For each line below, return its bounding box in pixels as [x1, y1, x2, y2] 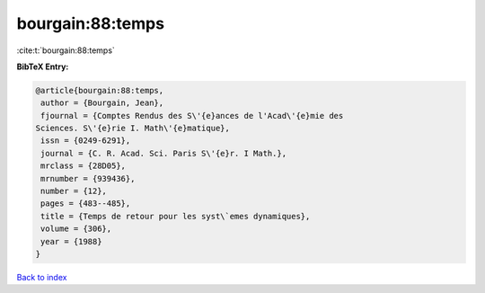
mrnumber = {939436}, [40, 173, 136, 183]
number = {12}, [40, 186, 108, 197]
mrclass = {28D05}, [40, 161, 126, 171]
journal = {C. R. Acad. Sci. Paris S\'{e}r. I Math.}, [40, 148, 287, 158]
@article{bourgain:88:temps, [35, 85, 164, 95]
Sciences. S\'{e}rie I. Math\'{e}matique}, [35, 123, 231, 134]
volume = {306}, [40, 224, 112, 234]
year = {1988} [40, 236, 102, 246]
